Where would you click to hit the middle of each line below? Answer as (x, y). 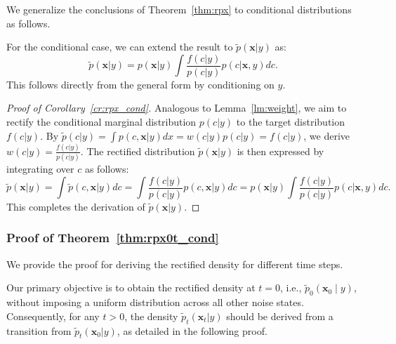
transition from (39, 330)
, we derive (327, 135)
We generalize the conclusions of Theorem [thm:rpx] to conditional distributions (179, 9)
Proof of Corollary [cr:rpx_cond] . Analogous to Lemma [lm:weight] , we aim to (177, 108)
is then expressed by (280, 151)
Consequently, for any (53, 316)
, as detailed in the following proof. (192, 330)
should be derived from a (280, 316)
